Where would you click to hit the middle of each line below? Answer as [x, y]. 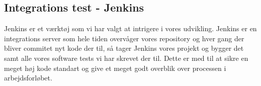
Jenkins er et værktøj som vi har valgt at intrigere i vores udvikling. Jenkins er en [130, 28]
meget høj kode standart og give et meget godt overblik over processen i [115, 68]
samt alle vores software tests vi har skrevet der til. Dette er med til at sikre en [126, 58]
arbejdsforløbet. [28, 78]
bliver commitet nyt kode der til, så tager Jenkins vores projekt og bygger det [124, 48]
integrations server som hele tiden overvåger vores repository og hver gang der [124, 38]
